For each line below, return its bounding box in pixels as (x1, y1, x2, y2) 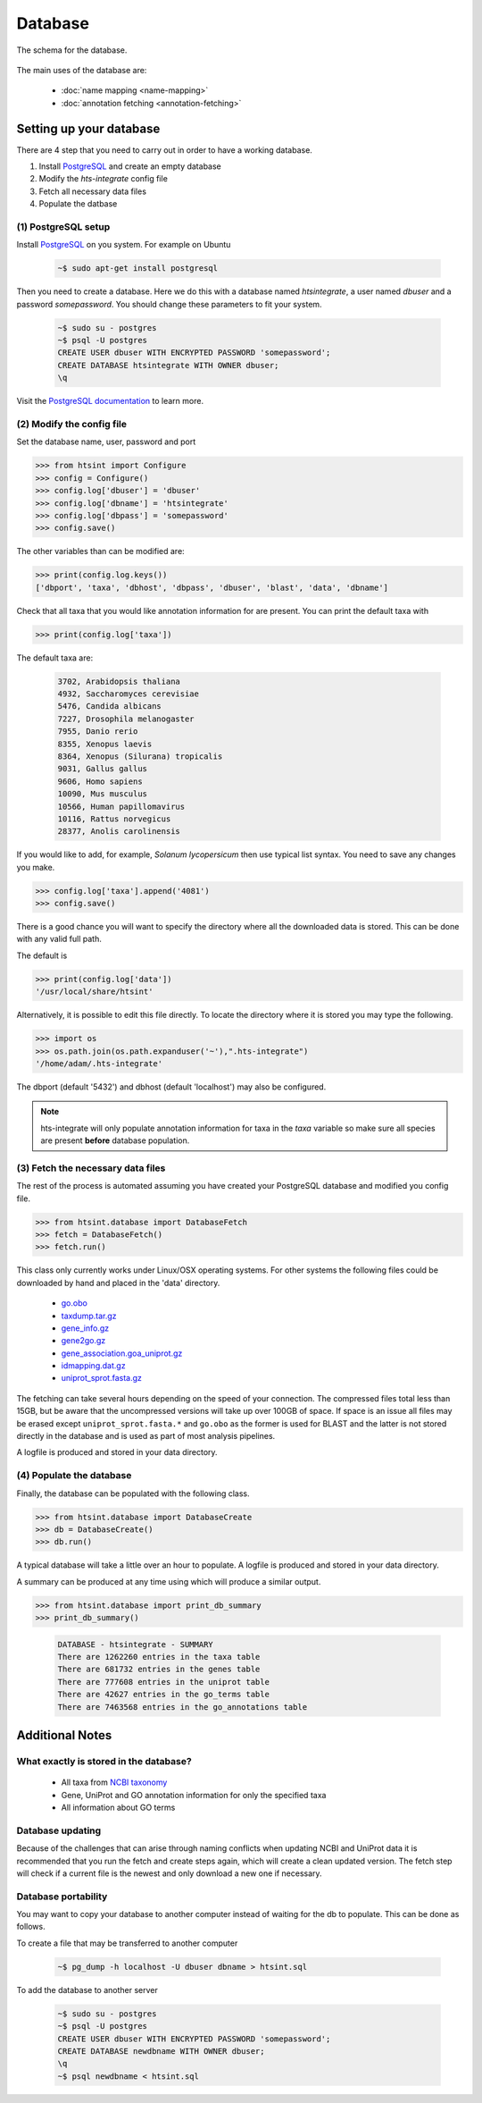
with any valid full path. (16, 934, 102, 945)
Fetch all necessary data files (38, 186, 147, 197)
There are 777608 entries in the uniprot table (57, 1677, 270, 1687)
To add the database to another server (16, 1984, 158, 1995)
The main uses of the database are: (16, 64, 147, 75)
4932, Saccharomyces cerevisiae (57, 688, 200, 699)
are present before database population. (40, 1135, 190, 1146)
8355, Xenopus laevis (57, 738, 153, 749)
